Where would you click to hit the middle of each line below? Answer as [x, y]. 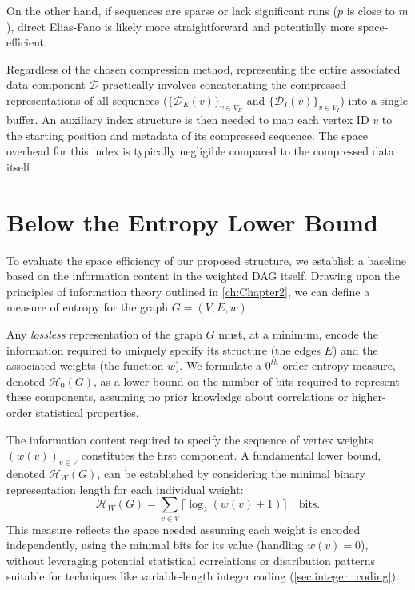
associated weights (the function [85, 365]
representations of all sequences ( [87, 100]
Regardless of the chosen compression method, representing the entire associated [204, 68]
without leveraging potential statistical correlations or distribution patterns [191, 560]
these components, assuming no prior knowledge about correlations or [178, 397]
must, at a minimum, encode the [298, 334]
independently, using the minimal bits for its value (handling [155, 545]
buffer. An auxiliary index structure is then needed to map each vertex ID [188, 120]
